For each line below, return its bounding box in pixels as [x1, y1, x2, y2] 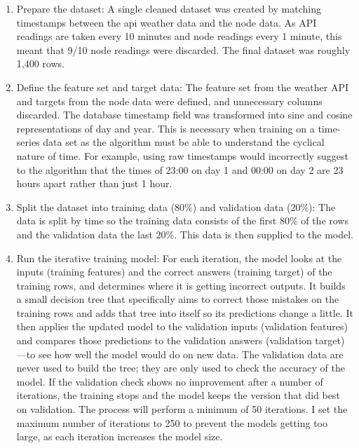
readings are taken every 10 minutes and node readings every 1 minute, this [16, 29, 342, 43]
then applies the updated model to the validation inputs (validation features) [16, 319, 348, 334]
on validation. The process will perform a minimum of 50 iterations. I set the [16, 402, 348, 416]
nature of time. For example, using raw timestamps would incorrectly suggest [16, 148, 349, 163]
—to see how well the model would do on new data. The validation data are [16, 346, 344, 361]
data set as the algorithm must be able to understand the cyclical [43, 135, 325, 149]
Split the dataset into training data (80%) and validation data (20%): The [16, 199, 336, 214]
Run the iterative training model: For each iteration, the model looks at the [16, 250, 342, 265]
